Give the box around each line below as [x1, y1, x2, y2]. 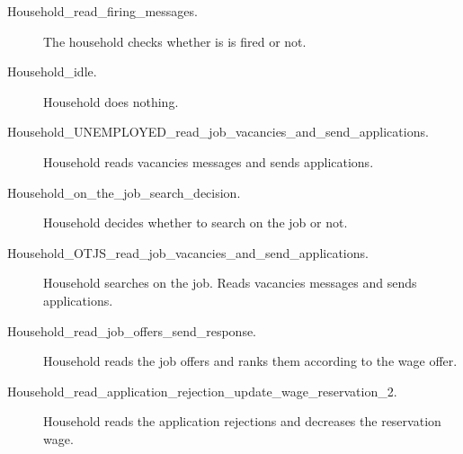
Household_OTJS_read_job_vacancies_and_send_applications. [7, 243, 369, 262]
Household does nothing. [43, 92, 179, 111]
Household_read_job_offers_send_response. [7, 321, 257, 340]
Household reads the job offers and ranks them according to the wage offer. [43, 352, 458, 370]
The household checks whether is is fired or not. [43, 31, 307, 50]
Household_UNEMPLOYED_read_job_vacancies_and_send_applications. [7, 122, 429, 141]
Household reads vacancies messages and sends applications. [43, 152, 374, 171]
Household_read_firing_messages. [7, 2, 198, 20]
